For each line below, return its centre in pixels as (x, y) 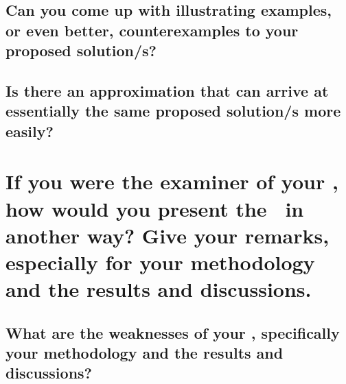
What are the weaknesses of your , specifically (173, 332)
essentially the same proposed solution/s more (173, 111)
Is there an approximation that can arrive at (167, 90)
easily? (30, 131)
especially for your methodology (160, 262)
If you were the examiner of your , (172, 181)
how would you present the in (155, 208)
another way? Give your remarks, (168, 235)
